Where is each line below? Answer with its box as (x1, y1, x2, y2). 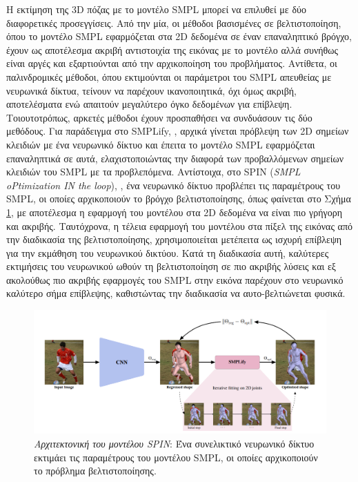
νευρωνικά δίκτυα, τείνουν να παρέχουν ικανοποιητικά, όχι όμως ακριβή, (6, 83, 297, 97)
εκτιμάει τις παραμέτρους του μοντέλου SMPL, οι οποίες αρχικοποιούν (34, 450, 318, 464)
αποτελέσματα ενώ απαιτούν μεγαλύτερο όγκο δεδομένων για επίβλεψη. (6, 97, 292, 111)
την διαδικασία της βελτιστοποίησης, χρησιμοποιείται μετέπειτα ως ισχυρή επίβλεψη (6, 232, 342, 247)
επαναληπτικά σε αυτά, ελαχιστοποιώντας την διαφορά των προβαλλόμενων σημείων (6, 151, 344, 165)
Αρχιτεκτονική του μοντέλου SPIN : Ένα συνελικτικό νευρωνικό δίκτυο (34, 436, 315, 450)
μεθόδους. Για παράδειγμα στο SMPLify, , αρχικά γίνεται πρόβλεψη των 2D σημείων (6, 124, 349, 138)
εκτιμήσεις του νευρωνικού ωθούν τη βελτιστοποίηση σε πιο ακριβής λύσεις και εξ (6, 259, 337, 273)
